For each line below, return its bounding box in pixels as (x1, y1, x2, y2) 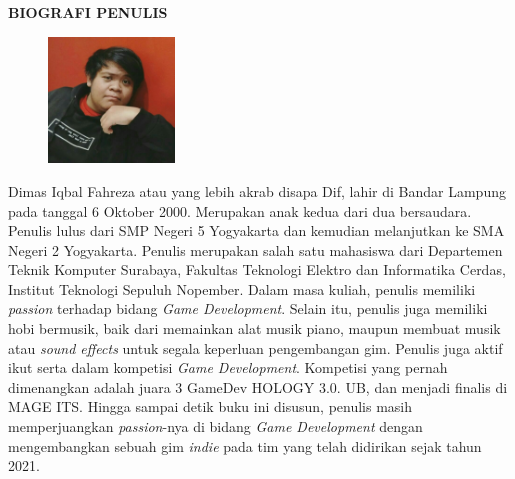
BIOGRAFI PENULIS (8, 2, 168, 22)
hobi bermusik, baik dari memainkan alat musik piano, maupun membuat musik (8, 318, 501, 339)
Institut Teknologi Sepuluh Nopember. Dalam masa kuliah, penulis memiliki (8, 278, 476, 299)
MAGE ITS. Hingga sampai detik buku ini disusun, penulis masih (8, 396, 413, 417)
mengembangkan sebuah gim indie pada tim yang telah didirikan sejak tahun (8, 435, 482, 456)
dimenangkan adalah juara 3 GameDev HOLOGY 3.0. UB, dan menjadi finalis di (8, 376, 508, 397)
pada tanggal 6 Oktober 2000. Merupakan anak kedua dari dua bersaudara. (8, 200, 472, 221)
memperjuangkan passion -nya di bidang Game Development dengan (8, 416, 423, 437)
